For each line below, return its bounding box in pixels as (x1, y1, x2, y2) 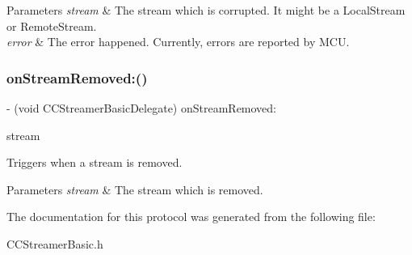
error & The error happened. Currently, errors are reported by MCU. (6, 33, 350, 50)
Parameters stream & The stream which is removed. (6, 181, 263, 198)
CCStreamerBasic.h (6, 235, 103, 252)
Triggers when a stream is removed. (6, 154, 183, 171)
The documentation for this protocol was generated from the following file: (6, 208, 376, 225)
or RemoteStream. (6, 17, 97, 34)
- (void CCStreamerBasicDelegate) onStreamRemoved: (6, 100, 277, 116)
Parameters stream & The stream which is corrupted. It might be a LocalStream (6, 2, 406, 18)
